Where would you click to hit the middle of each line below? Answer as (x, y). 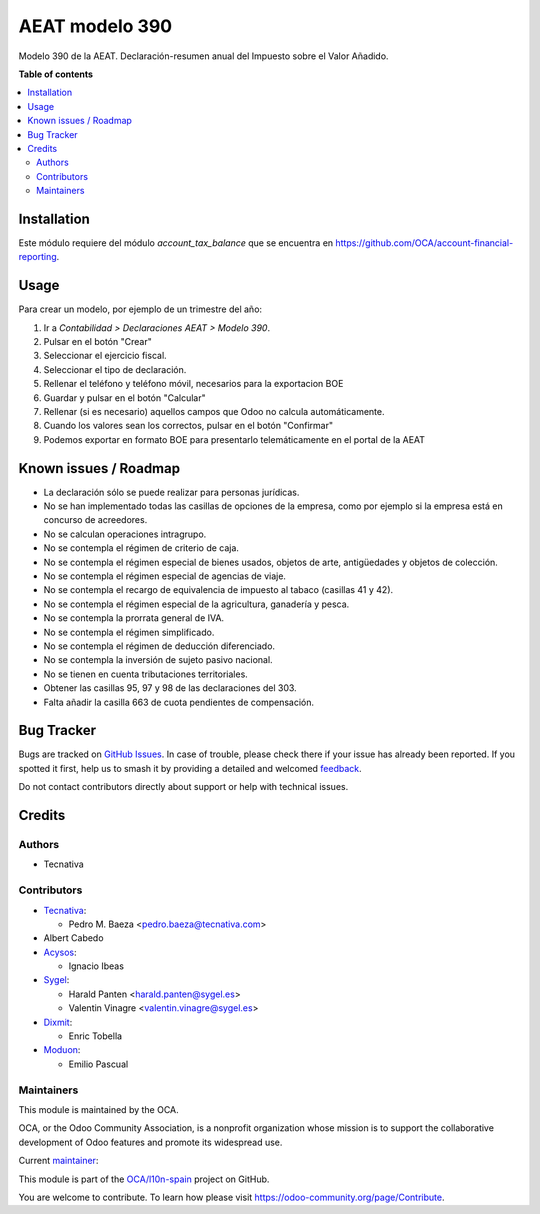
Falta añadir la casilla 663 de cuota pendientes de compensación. (179, 702)
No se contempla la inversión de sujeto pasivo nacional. (158, 660)
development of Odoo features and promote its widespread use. (150, 1142)
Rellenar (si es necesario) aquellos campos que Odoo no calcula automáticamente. (214, 411)
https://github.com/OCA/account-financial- (424, 242)
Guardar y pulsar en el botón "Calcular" (124, 397)
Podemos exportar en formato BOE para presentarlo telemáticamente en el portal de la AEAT (234, 439)
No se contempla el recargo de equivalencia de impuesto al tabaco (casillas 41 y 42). (218, 590)
